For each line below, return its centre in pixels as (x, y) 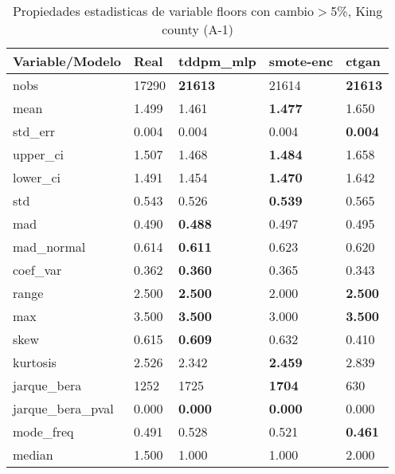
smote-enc (301, 61)
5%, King (357, 11)
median (33, 454)
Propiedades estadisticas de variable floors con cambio (163, 11)
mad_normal (49, 247)
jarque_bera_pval (63, 408)
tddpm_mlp (217, 61)
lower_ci (37, 177)
